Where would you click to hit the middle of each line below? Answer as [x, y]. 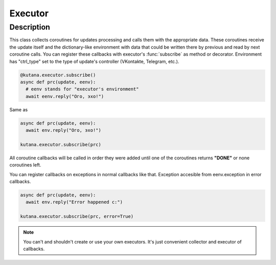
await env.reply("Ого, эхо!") [64, 130]
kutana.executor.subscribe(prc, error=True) [77, 216]
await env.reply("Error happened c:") [74, 202]
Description [30, 27]
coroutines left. [25, 165]
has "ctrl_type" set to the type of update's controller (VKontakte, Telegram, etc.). [94, 61]
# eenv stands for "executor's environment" [82, 89]
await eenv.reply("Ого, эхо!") [65, 96]
